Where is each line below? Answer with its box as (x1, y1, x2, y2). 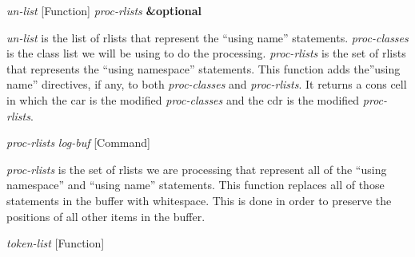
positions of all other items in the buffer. (6, 208, 206, 224)
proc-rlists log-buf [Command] (6, 134, 150, 151)
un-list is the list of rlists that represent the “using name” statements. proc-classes (6, 29, 409, 45)
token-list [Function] (6, 235, 105, 251)
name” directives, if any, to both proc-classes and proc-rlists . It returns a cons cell (6, 76, 407, 93)
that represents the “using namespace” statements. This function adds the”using (6, 60, 401, 77)
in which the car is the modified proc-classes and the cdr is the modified (6, 91, 360, 108)
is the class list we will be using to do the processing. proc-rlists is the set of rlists (6, 45, 406, 61)
